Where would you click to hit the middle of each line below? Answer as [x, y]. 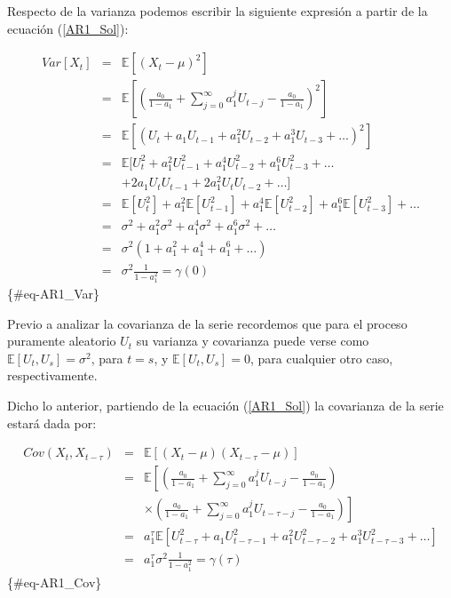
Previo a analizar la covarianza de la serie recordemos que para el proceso [207, 323]
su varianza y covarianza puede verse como [253, 341]
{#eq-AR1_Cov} [55, 582]
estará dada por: [52, 423]
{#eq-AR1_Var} [54, 293]
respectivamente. [52, 375]
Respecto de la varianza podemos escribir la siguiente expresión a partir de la [218, 11]
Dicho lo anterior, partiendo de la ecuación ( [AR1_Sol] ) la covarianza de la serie [225, 405]
